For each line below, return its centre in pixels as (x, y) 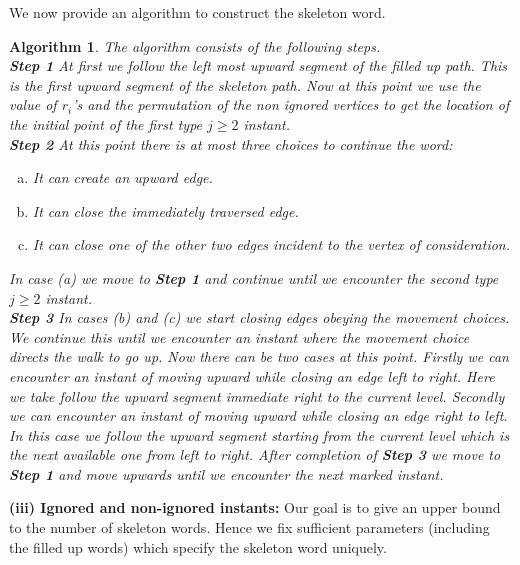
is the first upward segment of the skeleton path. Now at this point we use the (245, 84)
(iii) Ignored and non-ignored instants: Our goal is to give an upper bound (255, 507)
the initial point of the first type (106, 123)
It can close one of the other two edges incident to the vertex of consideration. (271, 244)
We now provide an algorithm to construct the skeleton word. (197, 12)
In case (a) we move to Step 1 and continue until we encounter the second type (254, 277)
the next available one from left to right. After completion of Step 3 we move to (255, 454)
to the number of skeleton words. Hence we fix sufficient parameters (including (249, 527)
